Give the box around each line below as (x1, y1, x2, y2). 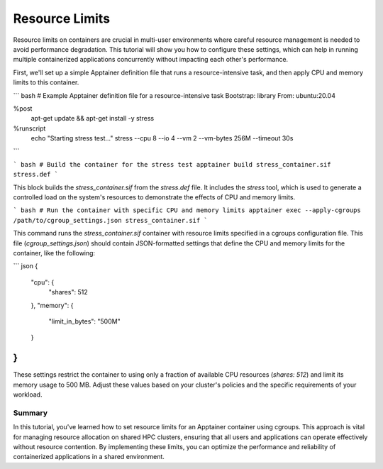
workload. (13, 390, 43, 399)
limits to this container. (13, 78, 79, 87)
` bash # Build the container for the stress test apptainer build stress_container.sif (13, 160, 331, 168)
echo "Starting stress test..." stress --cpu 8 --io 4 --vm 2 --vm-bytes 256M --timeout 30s (30, 134, 294, 143)
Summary (13, 408, 48, 418)
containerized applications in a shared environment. (13, 453, 165, 461)
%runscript (13, 124, 46, 133)
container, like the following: (13, 248, 96, 257)
